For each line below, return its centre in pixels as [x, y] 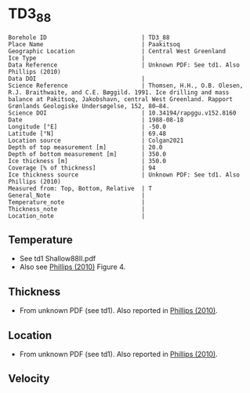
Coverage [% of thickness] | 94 [82, 168]
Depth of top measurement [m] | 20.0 [85, 147]
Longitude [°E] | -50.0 [87, 126]
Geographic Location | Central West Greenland [117, 51]
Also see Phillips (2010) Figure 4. [72, 267]
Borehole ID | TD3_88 [89, 37]
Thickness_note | [77, 209]
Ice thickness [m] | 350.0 [87, 161]
